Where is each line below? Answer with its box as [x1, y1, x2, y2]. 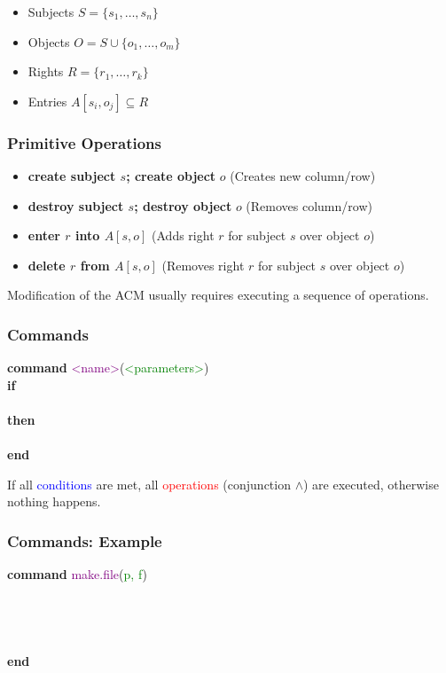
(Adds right [152, 226, 215, 245]
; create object [126, 167, 216, 184]
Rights [27, 62, 64, 81]
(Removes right [161, 255, 245, 274]
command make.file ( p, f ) [7, 565, 148, 583]
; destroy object [134, 196, 232, 215]
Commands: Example [7, 529, 162, 552]
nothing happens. [7, 492, 101, 511]
